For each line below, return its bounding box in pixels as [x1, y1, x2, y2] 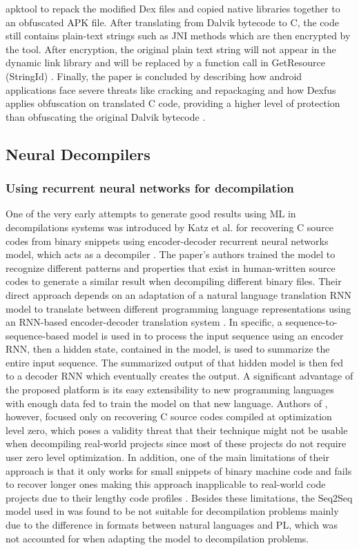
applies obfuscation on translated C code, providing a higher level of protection [6, 96, 340, 110]
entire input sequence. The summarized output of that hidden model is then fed [6, 355, 344, 369]
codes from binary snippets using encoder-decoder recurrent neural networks [6, 233, 329, 248]
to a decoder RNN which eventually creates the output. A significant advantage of [6, 369, 353, 383]
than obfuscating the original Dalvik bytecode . [6, 109, 206, 124]
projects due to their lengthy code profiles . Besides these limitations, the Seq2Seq [6, 490, 353, 504]
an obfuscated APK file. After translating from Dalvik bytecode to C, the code [6, 14, 339, 29]
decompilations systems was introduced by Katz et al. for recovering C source [6, 219, 334, 234]
